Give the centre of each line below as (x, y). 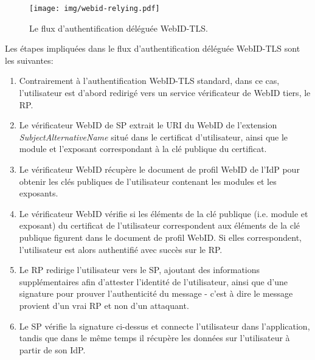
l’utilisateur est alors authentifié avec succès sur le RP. (121, 249)
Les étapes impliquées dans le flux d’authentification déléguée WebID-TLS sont (153, 48)
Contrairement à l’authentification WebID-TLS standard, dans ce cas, (149, 81)
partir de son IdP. (52, 349)
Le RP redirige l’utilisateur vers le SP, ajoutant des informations (140, 270)
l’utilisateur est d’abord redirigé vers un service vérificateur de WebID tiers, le (165, 93)
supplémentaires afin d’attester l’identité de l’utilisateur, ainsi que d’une (153, 281)
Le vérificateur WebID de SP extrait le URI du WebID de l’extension (148, 125)
